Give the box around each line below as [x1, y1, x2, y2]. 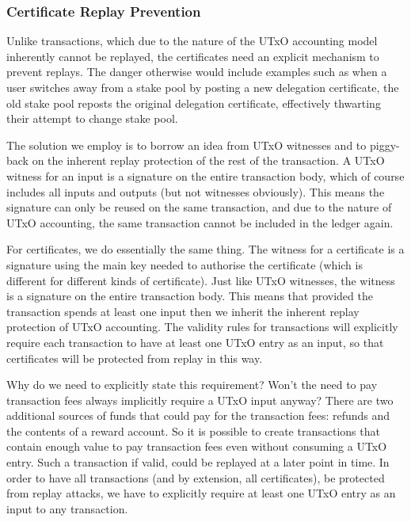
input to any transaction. [6, 500, 128, 516]
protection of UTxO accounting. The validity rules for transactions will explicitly [6, 318, 398, 335]
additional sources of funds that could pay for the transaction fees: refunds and [6, 407, 390, 424]
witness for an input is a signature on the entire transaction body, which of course [6, 167, 405, 184]
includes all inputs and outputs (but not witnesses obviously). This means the [6, 183, 385, 200]
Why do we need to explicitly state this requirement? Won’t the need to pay [6, 376, 378, 393]
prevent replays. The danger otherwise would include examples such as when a [6, 63, 387, 80]
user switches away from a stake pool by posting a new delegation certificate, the [6, 79, 399, 95]
